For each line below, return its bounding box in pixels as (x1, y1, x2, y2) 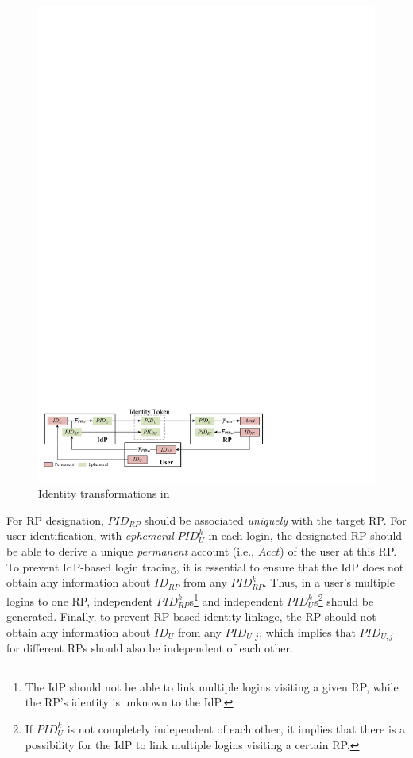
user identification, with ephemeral (6, 527, 174, 544)
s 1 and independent (189, 590, 284, 609)
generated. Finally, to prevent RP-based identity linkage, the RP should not (6, 608, 376, 625)
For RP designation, (6, 511, 104, 528)
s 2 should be (314, 590, 374, 609)
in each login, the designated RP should (208, 527, 403, 544)
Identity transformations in (38, 485, 170, 502)
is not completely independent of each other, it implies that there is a (67, 720, 406, 737)
